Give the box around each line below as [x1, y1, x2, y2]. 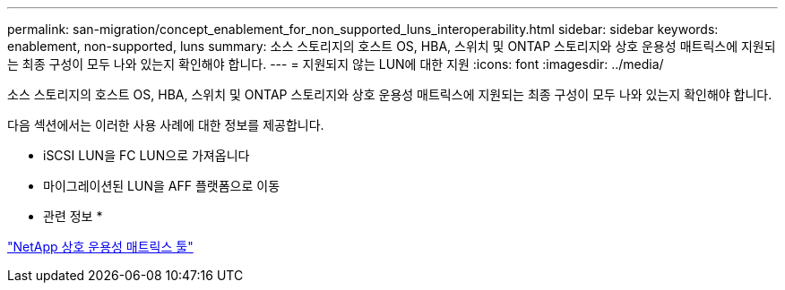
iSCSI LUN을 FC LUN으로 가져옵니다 [43, 148, 250, 163]
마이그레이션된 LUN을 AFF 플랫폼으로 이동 [43, 178, 280, 193]
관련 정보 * [43, 209, 103, 224]
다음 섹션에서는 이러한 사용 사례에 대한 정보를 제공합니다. [7, 117, 324, 132]
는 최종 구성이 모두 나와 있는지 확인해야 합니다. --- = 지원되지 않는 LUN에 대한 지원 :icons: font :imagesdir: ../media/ [7, 56, 664, 72]
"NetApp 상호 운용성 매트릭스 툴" [7, 239, 194, 254]
